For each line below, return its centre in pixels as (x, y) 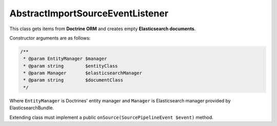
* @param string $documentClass (73, 80)
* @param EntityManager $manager (65, 59)
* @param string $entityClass (71, 66)
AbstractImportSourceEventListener (89, 13)
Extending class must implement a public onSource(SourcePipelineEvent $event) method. (111, 117)
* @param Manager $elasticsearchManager (83, 73)
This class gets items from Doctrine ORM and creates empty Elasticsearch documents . (103, 29)
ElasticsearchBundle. (32, 108)
